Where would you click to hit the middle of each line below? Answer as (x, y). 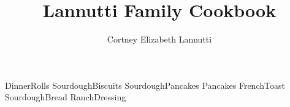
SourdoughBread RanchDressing (66, 97)
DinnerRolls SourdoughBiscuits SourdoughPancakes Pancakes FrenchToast (145, 85)
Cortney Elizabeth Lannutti (159, 39)
